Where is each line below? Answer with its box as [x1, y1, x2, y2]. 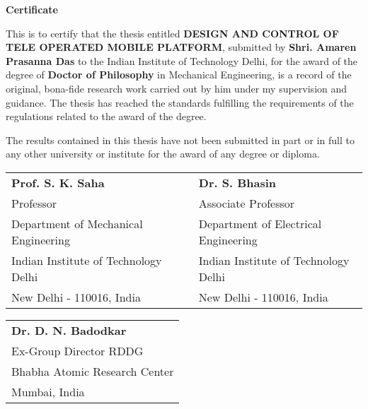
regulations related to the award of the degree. [6, 109, 207, 124]
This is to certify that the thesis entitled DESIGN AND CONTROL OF [6, 25, 339, 40]
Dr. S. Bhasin [198, 174, 276, 191]
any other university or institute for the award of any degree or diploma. [6, 146, 320, 161]
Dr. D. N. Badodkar [11, 321, 127, 338]
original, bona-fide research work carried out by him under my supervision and [6, 81, 347, 95]
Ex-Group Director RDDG [11, 342, 144, 359]
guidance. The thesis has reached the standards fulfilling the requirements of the [6, 95, 354, 109]
